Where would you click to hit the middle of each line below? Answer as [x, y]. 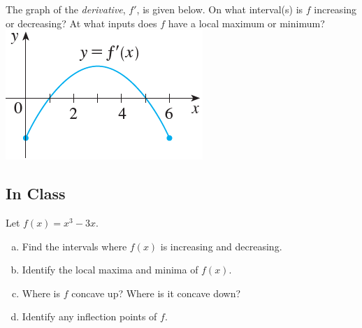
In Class [36, 193]
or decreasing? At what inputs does [81, 23]
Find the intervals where [74, 246]
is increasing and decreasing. [221, 246]
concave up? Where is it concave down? [156, 293]
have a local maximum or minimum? [246, 23]
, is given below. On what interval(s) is [220, 9]
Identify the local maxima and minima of [110, 270]
